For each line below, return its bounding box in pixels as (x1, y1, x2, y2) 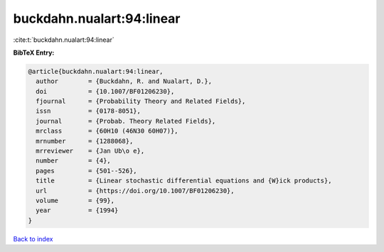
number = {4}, (36, 157, 112, 165)
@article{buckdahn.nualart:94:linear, (28, 67, 164, 75)
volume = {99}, (36, 197, 115, 204)
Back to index (13, 234, 53, 243)
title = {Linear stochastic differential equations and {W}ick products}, (36, 177, 332, 185)
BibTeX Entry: (13, 48, 55, 57)
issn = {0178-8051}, (36, 107, 142, 115)
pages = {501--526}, (36, 167, 138, 175)
